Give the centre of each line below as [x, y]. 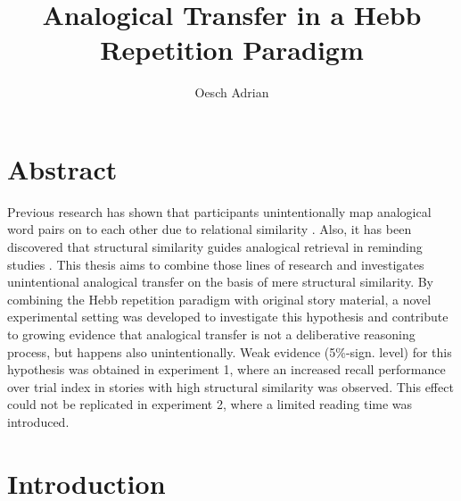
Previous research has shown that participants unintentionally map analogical [219, 211]
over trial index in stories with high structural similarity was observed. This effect [230, 386]
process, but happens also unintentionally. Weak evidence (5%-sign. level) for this [230, 351]
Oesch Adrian [232, 92]
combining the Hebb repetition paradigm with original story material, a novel [219, 299]
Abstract [62, 168]
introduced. [38, 421]
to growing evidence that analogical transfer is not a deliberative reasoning [211, 334]
